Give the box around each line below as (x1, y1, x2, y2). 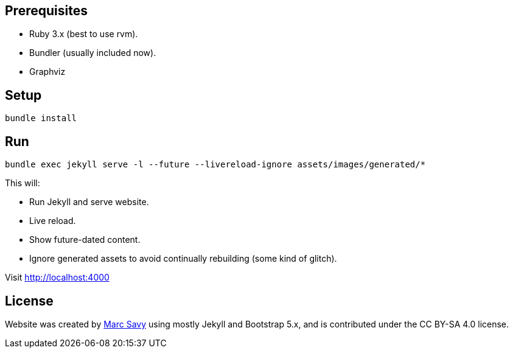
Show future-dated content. (29, 234, 141, 245)
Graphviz (29, 66, 66, 77)
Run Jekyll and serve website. (29, 197, 149, 208)
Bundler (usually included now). (29, 47, 156, 58)
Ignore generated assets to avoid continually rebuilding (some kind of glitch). (29, 253, 337, 264)
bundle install (5, 113, 77, 124)
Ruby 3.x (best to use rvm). (29, 29, 138, 40)
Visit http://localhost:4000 (5, 272, 110, 283)
